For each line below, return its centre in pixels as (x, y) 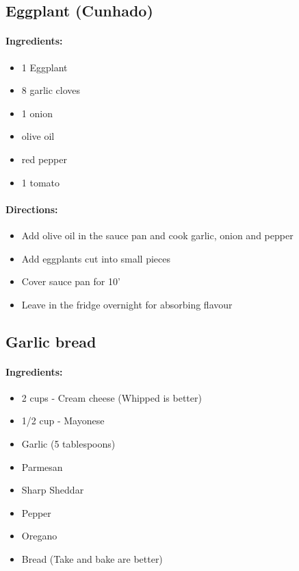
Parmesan (42, 466)
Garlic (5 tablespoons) (68, 444)
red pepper (44, 159)
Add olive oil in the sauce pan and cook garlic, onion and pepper (157, 235)
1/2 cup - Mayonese (63, 421)
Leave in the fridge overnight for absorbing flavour (127, 304)
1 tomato (41, 182)
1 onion (37, 113)
